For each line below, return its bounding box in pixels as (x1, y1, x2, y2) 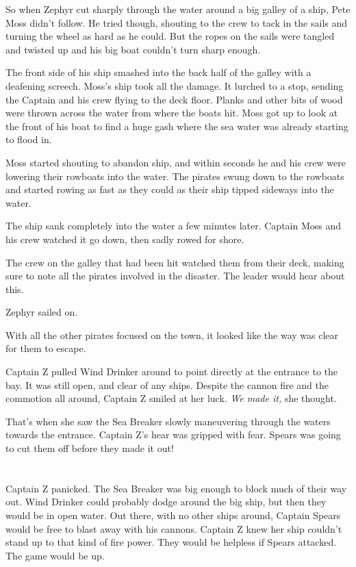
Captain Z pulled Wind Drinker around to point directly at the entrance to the (5, 364, 338, 379)
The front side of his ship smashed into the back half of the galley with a (5, 65, 311, 79)
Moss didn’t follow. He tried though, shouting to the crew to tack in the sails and (5, 15, 348, 29)
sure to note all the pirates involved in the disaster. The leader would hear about (5, 268, 345, 283)
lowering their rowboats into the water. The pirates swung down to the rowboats (5, 168, 344, 183)
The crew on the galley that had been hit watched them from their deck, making (5, 255, 344, 269)
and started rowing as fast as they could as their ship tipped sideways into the (5, 182, 334, 197)
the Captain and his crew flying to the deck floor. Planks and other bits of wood (5, 92, 343, 106)
